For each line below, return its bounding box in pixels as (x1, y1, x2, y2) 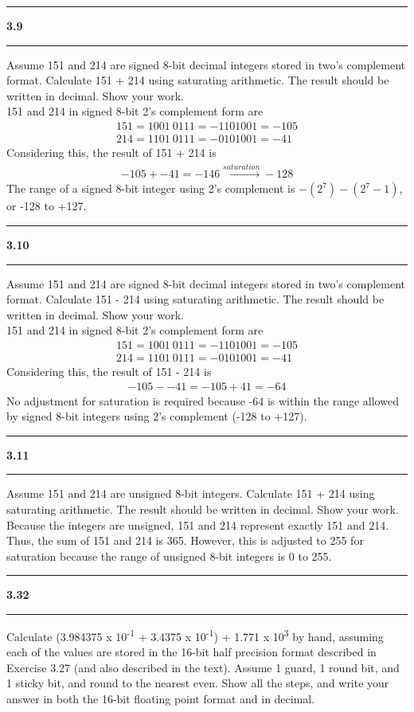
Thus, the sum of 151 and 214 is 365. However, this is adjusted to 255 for (6, 532, 364, 549)
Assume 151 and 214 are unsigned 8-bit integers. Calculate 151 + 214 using (6, 485, 375, 502)
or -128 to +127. (6, 198, 87, 214)
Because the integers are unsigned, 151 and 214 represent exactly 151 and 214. (6, 516, 389, 533)
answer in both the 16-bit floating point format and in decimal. (6, 690, 315, 707)
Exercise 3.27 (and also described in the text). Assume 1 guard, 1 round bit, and (6, 659, 400, 675)
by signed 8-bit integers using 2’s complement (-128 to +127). (6, 408, 307, 424)
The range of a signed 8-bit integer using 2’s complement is (6, 180, 295, 197)
